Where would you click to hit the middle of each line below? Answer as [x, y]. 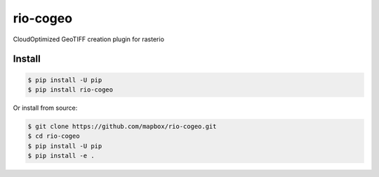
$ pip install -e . [61, 156]
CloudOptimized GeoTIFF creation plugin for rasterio [89, 39]
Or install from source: [45, 108]
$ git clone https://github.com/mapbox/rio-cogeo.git [122, 126]
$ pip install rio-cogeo [71, 90]
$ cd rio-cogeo [54, 136]
